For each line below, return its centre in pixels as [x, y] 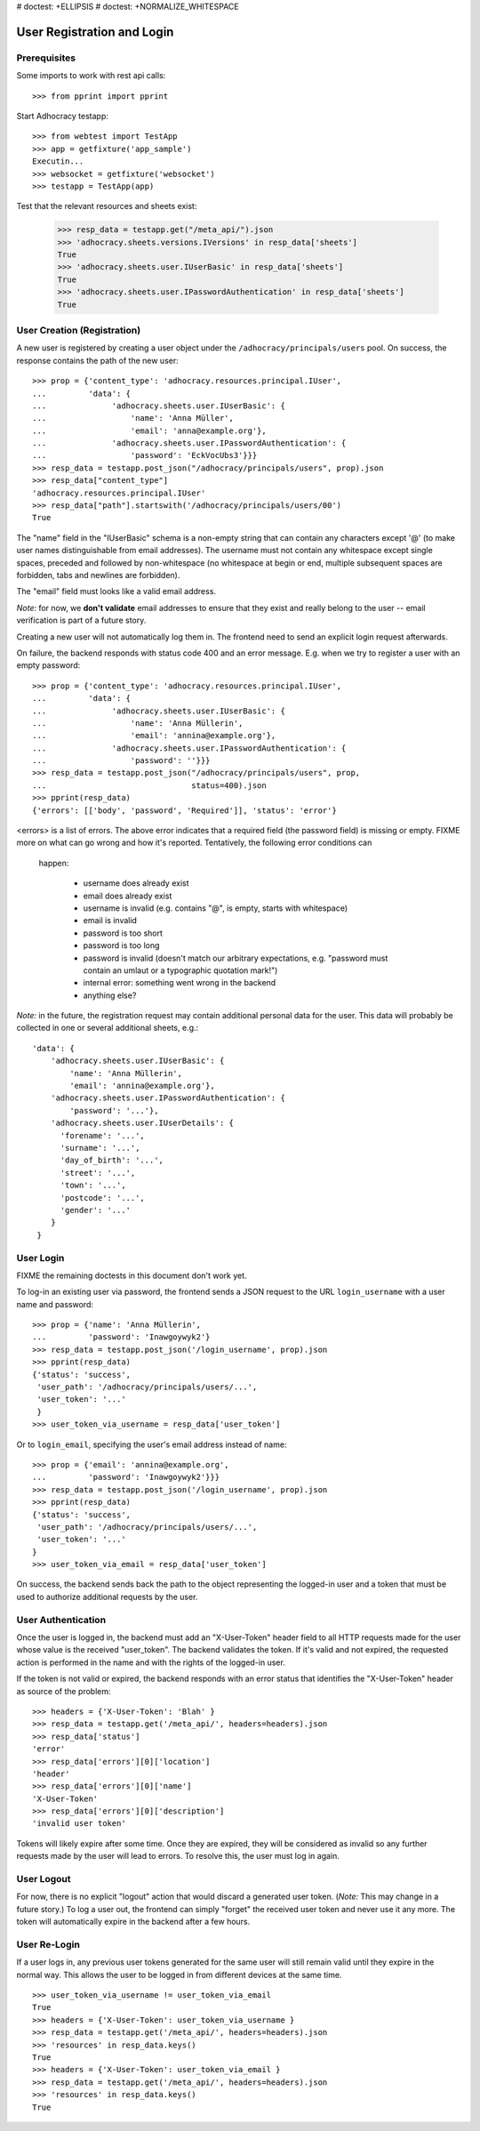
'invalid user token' [79, 1824]
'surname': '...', [100, 1148]
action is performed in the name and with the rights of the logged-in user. [151, 1662]
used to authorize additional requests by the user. [107, 1596]
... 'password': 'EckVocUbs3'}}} [145, 455]
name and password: [55, 1304]
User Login [40, 1258]
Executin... [58, 161]
